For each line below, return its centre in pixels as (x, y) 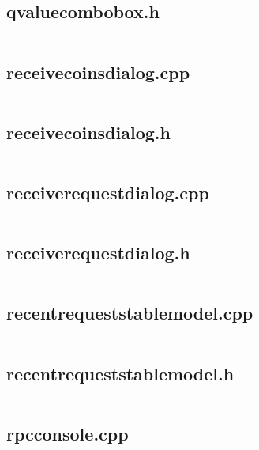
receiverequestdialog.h (98, 253)
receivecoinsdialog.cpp (98, 72)
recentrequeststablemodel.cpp (130, 313)
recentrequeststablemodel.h (120, 373)
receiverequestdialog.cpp (108, 192)
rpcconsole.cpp (68, 433)
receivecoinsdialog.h (88, 132)
